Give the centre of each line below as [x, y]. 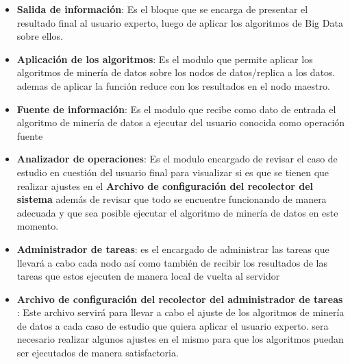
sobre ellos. [40, 36]
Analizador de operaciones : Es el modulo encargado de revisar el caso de [177, 159]
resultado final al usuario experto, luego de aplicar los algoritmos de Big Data [180, 22]
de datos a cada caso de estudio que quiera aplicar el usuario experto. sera [173, 325]
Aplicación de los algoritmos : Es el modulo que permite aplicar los [165, 59]
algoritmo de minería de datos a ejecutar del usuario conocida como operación [181, 122]
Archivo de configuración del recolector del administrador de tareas [180, 299]
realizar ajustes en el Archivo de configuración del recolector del [165, 185]
